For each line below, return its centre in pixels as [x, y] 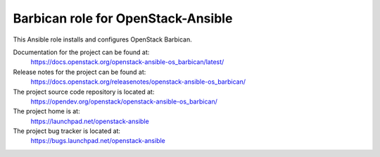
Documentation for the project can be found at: [81, 52]
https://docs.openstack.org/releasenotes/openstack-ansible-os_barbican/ [138, 82]
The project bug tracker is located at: [67, 131]
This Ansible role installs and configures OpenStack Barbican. [103, 39]
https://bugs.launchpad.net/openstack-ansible [98, 141]
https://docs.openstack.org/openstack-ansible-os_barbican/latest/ [127, 62]
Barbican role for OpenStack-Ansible [123, 18]
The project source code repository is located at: [84, 92]
